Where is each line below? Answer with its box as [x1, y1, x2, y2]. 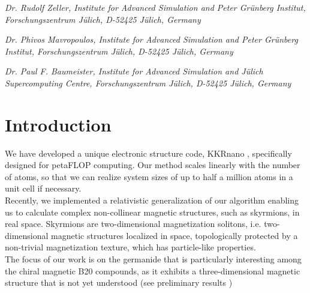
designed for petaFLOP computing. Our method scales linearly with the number [5, 159, 300, 171]
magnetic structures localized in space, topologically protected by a [51, 229, 298, 241]
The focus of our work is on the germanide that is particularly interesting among [5, 253, 302, 265]
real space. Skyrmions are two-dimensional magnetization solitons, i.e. [5, 217, 261, 230]
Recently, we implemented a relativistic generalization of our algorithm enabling [5, 194, 299, 207]
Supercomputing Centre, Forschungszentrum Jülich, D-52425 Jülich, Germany [5, 76, 291, 89]
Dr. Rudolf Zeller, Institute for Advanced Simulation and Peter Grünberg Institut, [5, 1, 306, 13]
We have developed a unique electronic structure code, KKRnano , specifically [5, 146, 292, 159]
